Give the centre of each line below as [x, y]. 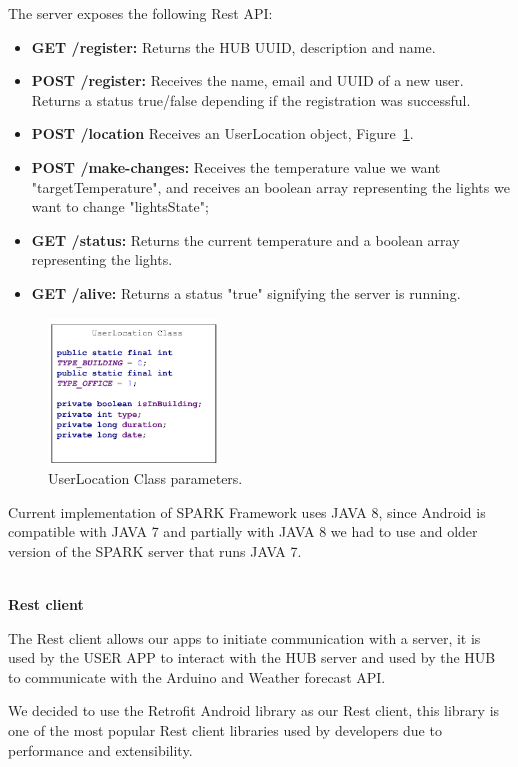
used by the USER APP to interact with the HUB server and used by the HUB [252, 657]
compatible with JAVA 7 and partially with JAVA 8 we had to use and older [243, 531]
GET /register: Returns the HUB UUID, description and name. [233, 46]
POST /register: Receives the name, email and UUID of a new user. [247, 80]
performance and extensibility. [100, 749]
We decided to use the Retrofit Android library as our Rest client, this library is [254, 710]
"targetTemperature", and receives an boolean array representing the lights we [270, 186]
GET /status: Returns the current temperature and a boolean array [245, 239]
